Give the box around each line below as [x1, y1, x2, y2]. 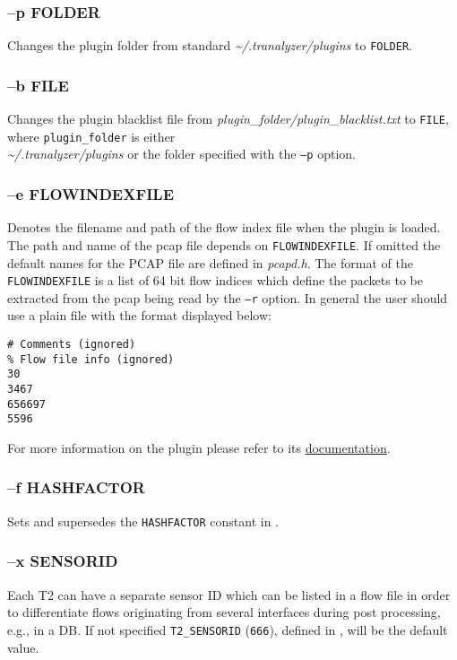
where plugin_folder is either [7, 126, 176, 145]
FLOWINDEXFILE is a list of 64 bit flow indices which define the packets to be [7, 271, 423, 290]
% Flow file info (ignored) [7, 352, 175, 366]
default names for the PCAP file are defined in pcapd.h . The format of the [7, 253, 413, 272]
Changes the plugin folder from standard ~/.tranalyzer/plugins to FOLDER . [7, 36, 412, 55]
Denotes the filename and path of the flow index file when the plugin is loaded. [7, 218, 441, 237]
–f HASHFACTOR [7, 476, 145, 499]
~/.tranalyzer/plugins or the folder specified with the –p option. [7, 144, 356, 163]
